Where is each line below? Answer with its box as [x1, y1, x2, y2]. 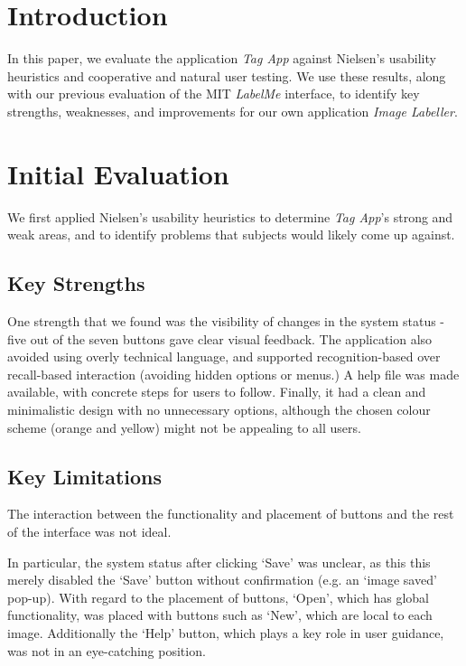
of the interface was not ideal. [7, 521, 172, 540]
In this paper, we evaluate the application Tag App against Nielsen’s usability [7, 49, 436, 68]
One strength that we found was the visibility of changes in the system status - [7, 312, 445, 331]
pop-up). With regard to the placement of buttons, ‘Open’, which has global [7, 587, 429, 606]
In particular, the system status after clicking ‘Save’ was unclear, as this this [7, 552, 431, 571]
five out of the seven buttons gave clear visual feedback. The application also [7, 329, 433, 348]
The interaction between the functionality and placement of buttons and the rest [7, 504, 454, 523]
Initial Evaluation [7, 155, 229, 192]
